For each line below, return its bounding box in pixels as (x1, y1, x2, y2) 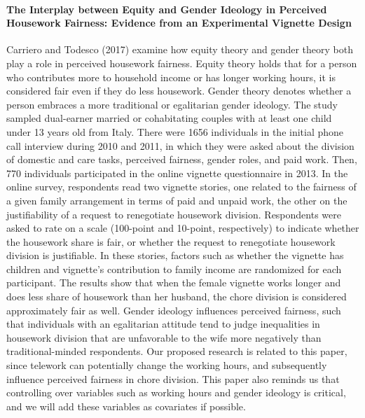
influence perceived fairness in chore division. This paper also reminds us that (6, 371, 340, 386)
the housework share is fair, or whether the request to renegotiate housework (6, 234, 336, 249)
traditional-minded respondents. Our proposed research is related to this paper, (6, 344, 347, 358)
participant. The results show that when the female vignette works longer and (6, 275, 341, 290)
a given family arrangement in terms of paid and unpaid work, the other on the (6, 193, 347, 207)
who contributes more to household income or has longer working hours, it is (6, 69, 336, 84)
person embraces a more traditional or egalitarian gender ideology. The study (6, 97, 338, 111)
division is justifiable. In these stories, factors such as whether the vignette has (6, 248, 344, 263)
